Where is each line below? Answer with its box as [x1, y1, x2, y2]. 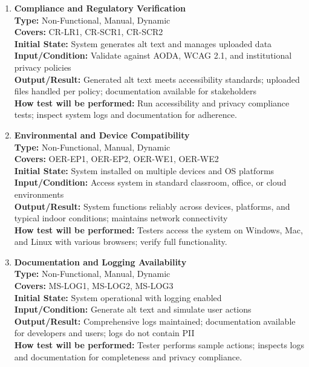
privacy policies [14, 60, 71, 73]
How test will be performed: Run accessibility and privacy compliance [14, 96, 290, 109]
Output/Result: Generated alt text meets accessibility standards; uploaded [14, 73, 300, 85]
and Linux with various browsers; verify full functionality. [14, 235, 227, 248]
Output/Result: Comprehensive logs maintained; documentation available [14, 314, 296, 327]
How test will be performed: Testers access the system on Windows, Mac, [14, 223, 303, 236]
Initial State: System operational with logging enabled [14, 291, 222, 304]
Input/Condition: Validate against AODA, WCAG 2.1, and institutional [14, 49, 292, 62]
